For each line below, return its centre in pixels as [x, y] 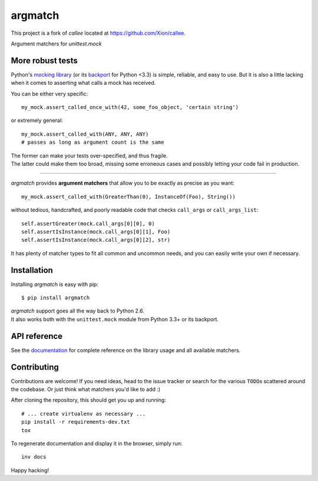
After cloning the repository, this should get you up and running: [88, 400]
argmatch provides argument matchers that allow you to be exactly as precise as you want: [123, 183]
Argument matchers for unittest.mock [57, 44]
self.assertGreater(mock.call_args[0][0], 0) [88, 223]
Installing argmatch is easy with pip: [54, 284]
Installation [32, 270]
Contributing [35, 367]
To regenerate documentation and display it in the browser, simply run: [97, 443]
